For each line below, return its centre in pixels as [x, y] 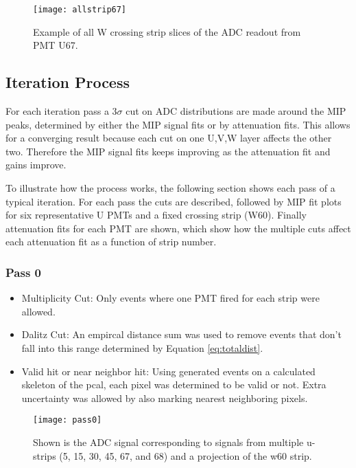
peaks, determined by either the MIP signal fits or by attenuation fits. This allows [178, 124]
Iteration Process [68, 82]
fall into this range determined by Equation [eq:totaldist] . [142, 347]
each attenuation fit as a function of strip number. [111, 242]
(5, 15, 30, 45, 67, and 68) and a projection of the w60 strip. [186, 455]
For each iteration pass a [57, 111]
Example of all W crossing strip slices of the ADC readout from [167, 31]
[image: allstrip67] [80, 10]
